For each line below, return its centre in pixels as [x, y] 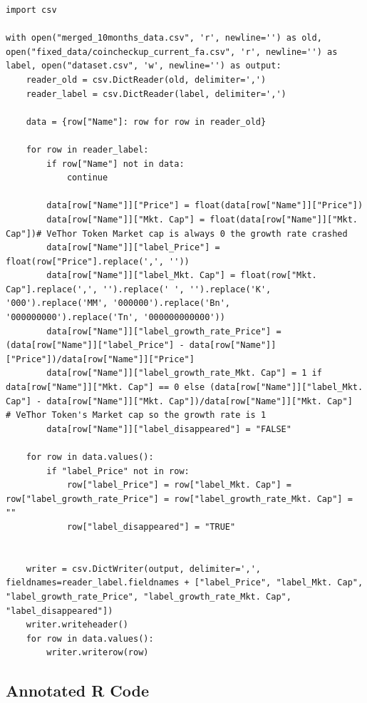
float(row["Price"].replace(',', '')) [98, 261]
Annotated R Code [78, 691]
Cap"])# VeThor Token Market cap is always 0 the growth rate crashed [177, 234]
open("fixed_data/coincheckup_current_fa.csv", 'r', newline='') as [172, 52]
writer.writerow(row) [98, 653]
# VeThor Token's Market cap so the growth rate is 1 [136, 415]
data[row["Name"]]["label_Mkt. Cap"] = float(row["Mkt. [182, 276]
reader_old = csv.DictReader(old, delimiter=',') [146, 79]
